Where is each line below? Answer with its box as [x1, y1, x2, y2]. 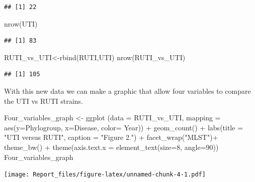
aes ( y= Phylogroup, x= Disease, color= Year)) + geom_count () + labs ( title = [4, 122, 243, 132]
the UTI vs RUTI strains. [4, 95, 83, 106]
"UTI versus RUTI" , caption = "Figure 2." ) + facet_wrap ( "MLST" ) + [4, 132, 218, 142]
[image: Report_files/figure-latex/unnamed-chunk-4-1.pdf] [4, 171, 206, 178]
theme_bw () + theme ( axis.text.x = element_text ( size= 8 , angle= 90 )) [4, 141, 219, 152]
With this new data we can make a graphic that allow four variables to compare [4, 85, 251, 96]
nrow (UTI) [4, 18, 38, 29]
